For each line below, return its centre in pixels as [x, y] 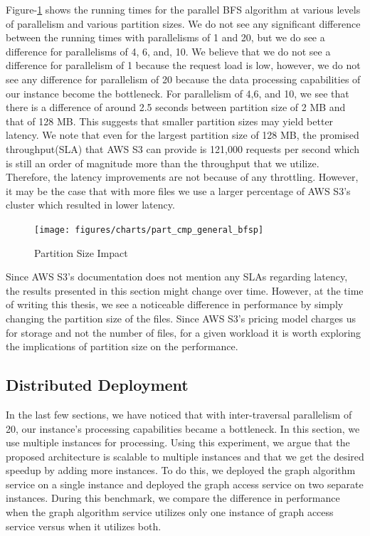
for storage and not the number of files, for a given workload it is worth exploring [184, 332]
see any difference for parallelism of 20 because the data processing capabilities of [183, 79]
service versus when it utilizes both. [84, 526]
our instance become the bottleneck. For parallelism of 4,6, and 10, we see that [178, 93]
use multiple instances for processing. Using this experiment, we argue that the [178, 442]
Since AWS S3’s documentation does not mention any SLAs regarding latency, [177, 277]
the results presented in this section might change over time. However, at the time [185, 290]
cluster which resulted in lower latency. [90, 205]
